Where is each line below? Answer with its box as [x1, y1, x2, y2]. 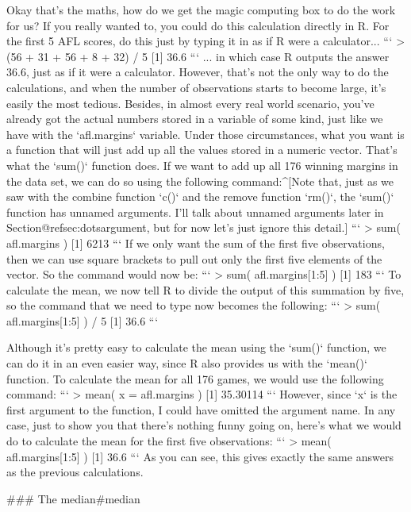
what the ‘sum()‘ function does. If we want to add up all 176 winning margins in [6, 156, 398, 173]
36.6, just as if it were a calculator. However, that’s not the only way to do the [6, 64, 389, 80]
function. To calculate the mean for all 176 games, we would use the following [6, 370, 384, 387]
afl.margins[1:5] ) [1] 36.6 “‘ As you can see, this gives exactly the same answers [6, 448, 394, 464]
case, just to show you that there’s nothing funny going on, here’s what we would [6, 417, 401, 433]
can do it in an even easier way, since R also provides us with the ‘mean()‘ [6, 355, 367, 371]
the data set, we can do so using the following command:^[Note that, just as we [6, 172, 394, 189]
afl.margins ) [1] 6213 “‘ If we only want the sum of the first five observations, [6, 234, 385, 251]
